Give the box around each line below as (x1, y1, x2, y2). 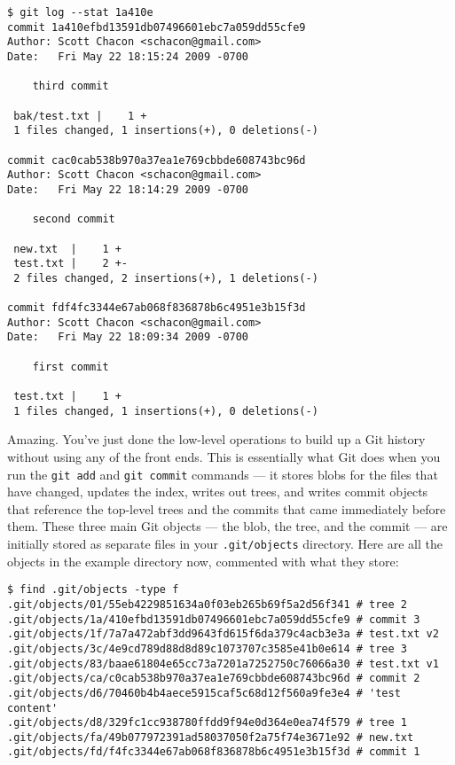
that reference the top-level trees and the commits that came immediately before (7, 499, 446, 518)
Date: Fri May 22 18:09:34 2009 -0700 (7, 331, 249, 344)
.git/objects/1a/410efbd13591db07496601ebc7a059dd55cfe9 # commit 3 (7, 613, 420, 626)
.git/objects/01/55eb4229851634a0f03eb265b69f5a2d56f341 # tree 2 (7, 597, 408, 611)
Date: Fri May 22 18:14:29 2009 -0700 (7, 183, 249, 196)
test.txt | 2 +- (13, 257, 129, 270)
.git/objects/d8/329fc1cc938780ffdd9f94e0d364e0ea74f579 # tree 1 (7, 716, 408, 730)
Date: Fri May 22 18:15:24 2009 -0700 (7, 50, 249, 63)
